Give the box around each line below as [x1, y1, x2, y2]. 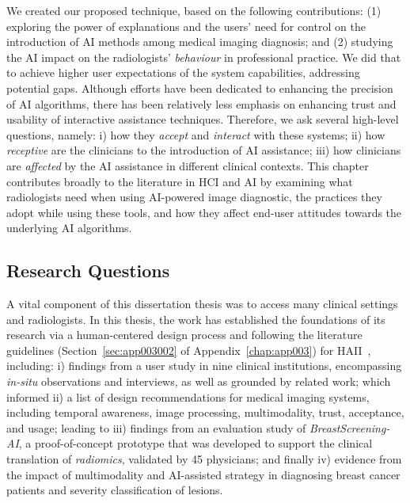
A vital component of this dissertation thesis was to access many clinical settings [6, 295, 398, 312]
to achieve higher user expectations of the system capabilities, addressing [6, 64, 360, 81]
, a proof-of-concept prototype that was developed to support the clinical [18, 435, 373, 452]
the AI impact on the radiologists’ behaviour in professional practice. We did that [6, 48, 401, 65]
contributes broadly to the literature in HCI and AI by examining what [6, 173, 353, 189]
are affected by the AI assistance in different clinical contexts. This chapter [6, 157, 369, 173]
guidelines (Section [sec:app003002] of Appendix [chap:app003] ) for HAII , [6, 341, 371, 358]
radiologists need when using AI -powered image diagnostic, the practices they [6, 189, 382, 205]
